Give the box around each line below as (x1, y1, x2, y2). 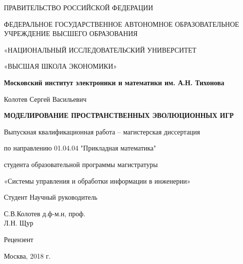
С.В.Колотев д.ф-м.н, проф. (4, 208, 86, 218)
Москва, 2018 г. (4, 250, 51, 261)
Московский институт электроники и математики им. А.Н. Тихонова (4, 77, 224, 87)
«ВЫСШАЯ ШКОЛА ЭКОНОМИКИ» (4, 61, 117, 71)
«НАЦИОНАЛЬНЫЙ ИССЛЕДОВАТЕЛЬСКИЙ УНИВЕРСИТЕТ (4, 44, 197, 55)
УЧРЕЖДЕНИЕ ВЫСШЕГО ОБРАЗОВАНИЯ (4, 28, 138, 38)
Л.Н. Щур (4, 218, 34, 228)
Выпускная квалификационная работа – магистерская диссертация (4, 126, 200, 136)
